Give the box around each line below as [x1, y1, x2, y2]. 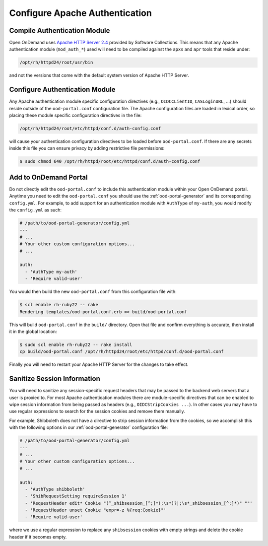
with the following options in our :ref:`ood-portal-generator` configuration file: [9, 424, 168, 430]
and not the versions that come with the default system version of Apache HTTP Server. [9, 72, 190, 78]
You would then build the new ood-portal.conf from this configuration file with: [9, 288, 177, 295]
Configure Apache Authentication [9, 7, 152, 18]
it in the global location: [9, 328, 57, 335]
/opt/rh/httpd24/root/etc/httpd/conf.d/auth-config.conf [19, 126, 161, 132]
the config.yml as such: [9, 207, 62, 213]
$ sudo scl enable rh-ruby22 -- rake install [19, 341, 133, 347]
